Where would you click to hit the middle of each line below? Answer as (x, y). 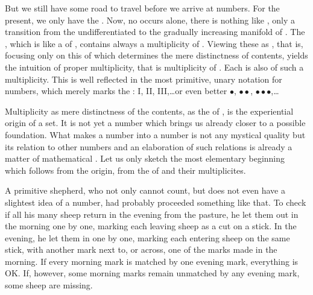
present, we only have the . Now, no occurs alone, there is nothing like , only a (150, 20)
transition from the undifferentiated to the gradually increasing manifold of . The (155, 32)
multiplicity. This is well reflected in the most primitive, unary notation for (144, 79)
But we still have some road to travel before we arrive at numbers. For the (142, 8)
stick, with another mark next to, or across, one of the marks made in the (141, 249)
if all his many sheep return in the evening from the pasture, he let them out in (152, 214)
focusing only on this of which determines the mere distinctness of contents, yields (156, 55)
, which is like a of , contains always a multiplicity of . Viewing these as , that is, (154, 43)
